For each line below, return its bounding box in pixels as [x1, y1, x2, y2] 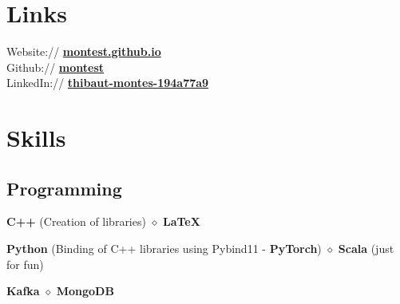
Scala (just [338, 240, 394, 257]
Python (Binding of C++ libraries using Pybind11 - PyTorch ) [6, 240, 322, 257]
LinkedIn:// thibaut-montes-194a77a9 [6, 74, 209, 91]
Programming [6, 176, 122, 200]
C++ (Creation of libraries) [6, 213, 146, 230]
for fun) [6, 255, 44, 272]
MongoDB [56, 282, 114, 299]
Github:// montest [6, 58, 105, 75]
